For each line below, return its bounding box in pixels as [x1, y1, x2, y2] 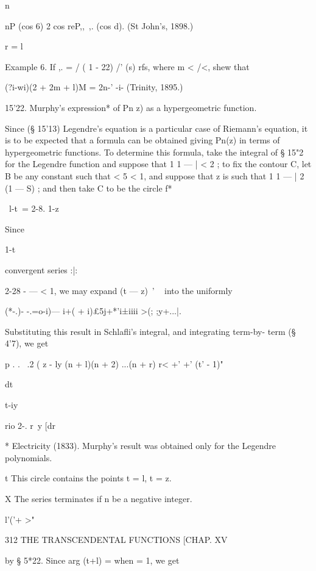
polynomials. [5, 451, 52, 464]
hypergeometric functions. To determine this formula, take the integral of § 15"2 [5, 145, 304, 158]
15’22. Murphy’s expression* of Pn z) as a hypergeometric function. [5, 101, 257, 113]
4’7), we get [5, 337, 49, 350]
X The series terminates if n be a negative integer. [5, 492, 192, 505]
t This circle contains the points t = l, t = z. [5, 472, 172, 484]
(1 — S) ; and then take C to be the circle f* [5, 181, 172, 194]
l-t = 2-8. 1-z [9, 202, 59, 215]
